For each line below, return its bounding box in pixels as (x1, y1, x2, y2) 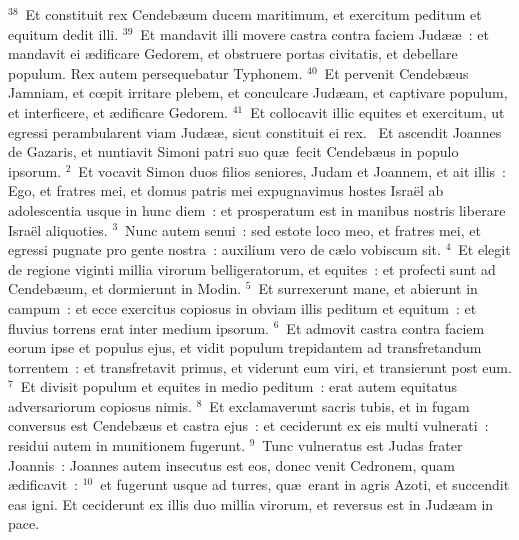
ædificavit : (8, 474, 79, 495)
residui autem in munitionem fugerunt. (8, 435, 246, 456)
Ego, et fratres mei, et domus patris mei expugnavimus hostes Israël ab (8, 180, 444, 201)
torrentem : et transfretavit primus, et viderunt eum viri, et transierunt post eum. (8, 356, 512, 377)
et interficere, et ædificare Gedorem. (8, 101, 228, 122)
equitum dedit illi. (8, 23, 119, 44)
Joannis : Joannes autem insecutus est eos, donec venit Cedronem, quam (8, 454, 455, 475)
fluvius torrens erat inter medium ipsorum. (8, 317, 270, 338)
